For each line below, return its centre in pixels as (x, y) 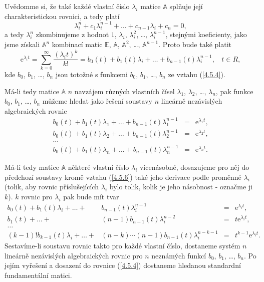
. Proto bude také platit (195, 44)
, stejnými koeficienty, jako (206, 34)
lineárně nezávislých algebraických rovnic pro (74, 255)
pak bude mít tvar (91, 196)
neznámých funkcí (179, 255)
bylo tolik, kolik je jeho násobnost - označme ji (181, 187)
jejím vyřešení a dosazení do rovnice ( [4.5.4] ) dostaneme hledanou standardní (123, 265)
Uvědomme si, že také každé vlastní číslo (67, 6)
